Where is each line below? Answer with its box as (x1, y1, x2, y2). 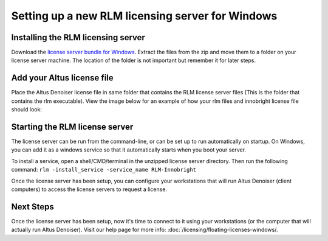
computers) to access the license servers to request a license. (11, 186, 167, 193)
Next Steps (11, 201, 54, 212)
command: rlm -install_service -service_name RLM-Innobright (11, 166, 197, 173)
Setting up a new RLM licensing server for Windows (11, 9, 278, 23)
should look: (11, 106, 43, 113)
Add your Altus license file (11, 73, 114, 83)
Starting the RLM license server (11, 122, 134, 132)
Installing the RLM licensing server (11, 32, 146, 43)
